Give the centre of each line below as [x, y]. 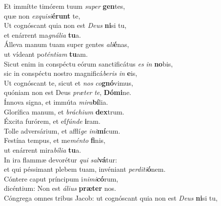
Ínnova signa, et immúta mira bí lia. [56, 102]
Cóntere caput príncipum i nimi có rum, [61, 178]
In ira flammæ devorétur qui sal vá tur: [60, 159]
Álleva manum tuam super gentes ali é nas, [67, 44]
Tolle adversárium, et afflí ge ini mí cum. [62, 130]
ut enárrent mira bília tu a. [43, 149]
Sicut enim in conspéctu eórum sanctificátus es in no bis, [89, 63]
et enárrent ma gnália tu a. [42, 34]
